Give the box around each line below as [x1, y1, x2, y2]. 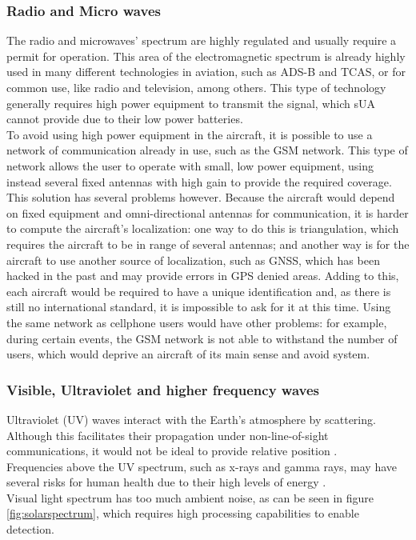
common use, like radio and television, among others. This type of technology [6, 79, 386, 95]
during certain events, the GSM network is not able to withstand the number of [6, 330, 398, 346]
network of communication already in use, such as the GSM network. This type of [6, 142, 408, 158]
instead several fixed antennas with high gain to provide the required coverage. [6, 173, 392, 190]
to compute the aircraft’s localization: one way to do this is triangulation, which [6, 220, 399, 237]
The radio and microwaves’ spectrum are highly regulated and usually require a [6, 32, 397, 49]
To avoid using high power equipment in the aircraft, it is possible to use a [6, 126, 373, 142]
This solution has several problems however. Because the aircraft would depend [6, 189, 395, 206]
